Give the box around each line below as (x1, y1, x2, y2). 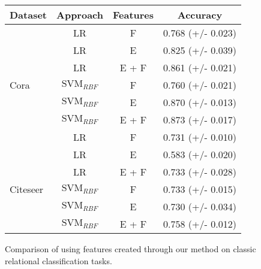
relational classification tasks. (5, 254, 112, 267)
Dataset (10, 8, 47, 22)
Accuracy (177, 8, 223, 22)
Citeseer (10, 182, 44, 196)
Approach (56, 8, 103, 22)
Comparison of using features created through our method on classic (5, 243, 256, 255)
